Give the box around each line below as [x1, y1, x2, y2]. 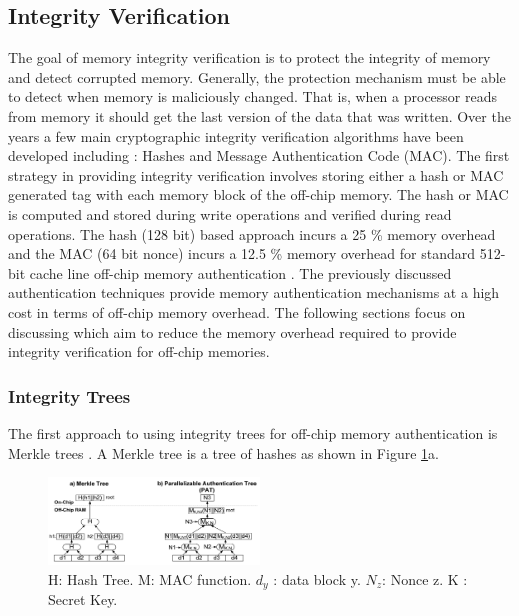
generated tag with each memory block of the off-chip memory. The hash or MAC [8, 184, 509, 205]
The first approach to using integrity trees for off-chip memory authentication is [8, 422, 498, 443]
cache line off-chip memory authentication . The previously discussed [29, 262, 452, 283]
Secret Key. [48, 589, 118, 610]
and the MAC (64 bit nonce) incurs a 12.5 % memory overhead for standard [8, 243, 476, 264]
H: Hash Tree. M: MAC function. [48, 568, 252, 589]
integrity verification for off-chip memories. [8, 341, 270, 362]
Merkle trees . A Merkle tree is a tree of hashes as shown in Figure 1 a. [8, 442, 439, 463]
